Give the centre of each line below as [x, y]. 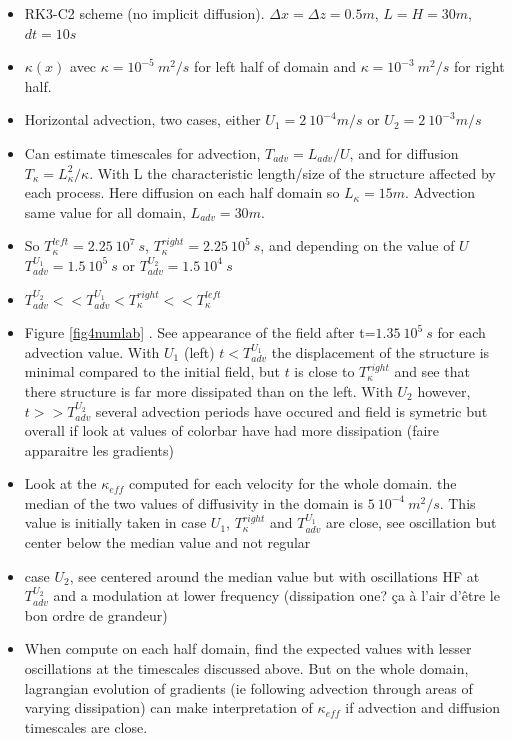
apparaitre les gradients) [99, 449]
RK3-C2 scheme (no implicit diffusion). [144, 13]
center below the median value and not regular [167, 542]
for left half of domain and [275, 66]
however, [444, 390]
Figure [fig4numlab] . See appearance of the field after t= [200, 332]
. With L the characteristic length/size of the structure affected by [292, 172]
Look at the [60, 483]
